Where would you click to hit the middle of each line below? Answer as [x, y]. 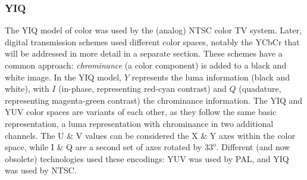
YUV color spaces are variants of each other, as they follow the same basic [141, 112]
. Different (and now [253, 147]
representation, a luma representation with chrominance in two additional [139, 123]
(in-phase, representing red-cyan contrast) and [142, 89]
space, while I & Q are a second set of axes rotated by [104, 147]
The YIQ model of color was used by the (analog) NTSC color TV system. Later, [153, 30]
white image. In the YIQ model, [63, 77]
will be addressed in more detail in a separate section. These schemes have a [144, 53]
